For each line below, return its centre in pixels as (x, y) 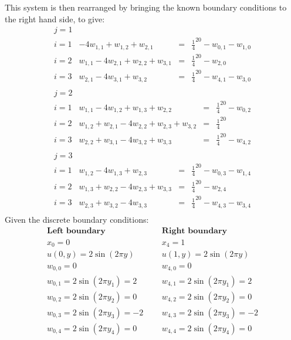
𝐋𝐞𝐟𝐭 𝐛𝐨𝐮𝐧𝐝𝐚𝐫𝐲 (76, 231)
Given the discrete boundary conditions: (77, 219)
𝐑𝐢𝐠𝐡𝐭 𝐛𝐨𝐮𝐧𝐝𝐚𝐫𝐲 (194, 231)
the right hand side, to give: (55, 18)
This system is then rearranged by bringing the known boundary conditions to (146, 7)
